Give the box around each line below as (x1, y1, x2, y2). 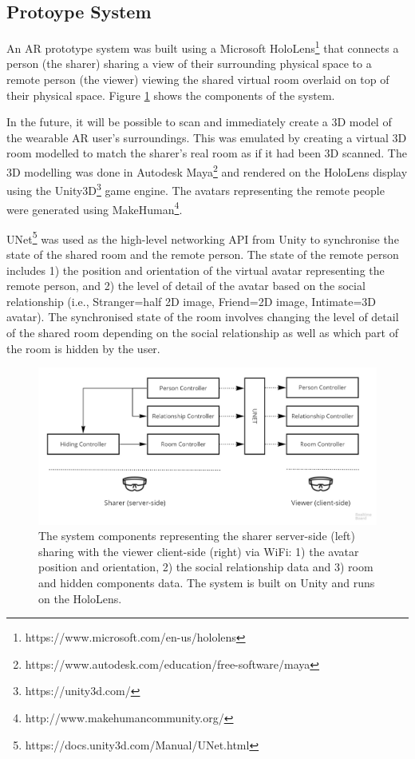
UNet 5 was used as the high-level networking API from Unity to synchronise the (6, 228, 399, 247)
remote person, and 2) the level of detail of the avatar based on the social (6, 277, 366, 294)
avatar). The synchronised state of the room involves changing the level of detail (6, 308, 399, 325)
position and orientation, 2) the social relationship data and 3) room (38, 558, 373, 575)
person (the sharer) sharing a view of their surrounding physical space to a (6, 55, 372, 72)
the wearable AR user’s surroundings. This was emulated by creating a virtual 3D (6, 129, 407, 145)
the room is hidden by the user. (6, 340, 160, 356)
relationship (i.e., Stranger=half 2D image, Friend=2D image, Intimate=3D (6, 292, 377, 309)
